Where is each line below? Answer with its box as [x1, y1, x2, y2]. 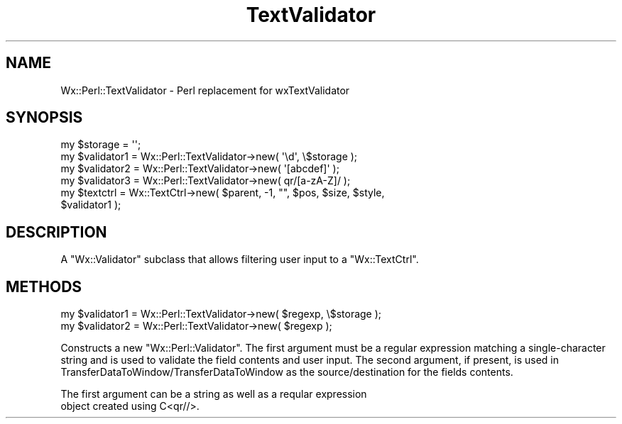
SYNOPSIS [6, 108, 83, 127]
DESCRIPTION [6, 223, 107, 241]
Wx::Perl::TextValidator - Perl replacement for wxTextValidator [60, 84, 350, 96]
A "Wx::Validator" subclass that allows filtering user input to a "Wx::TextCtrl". [60, 253, 419, 266]
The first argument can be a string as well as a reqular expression [60, 388, 367, 401]
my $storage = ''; [60, 138, 141, 151]
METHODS [6, 277, 82, 296]
